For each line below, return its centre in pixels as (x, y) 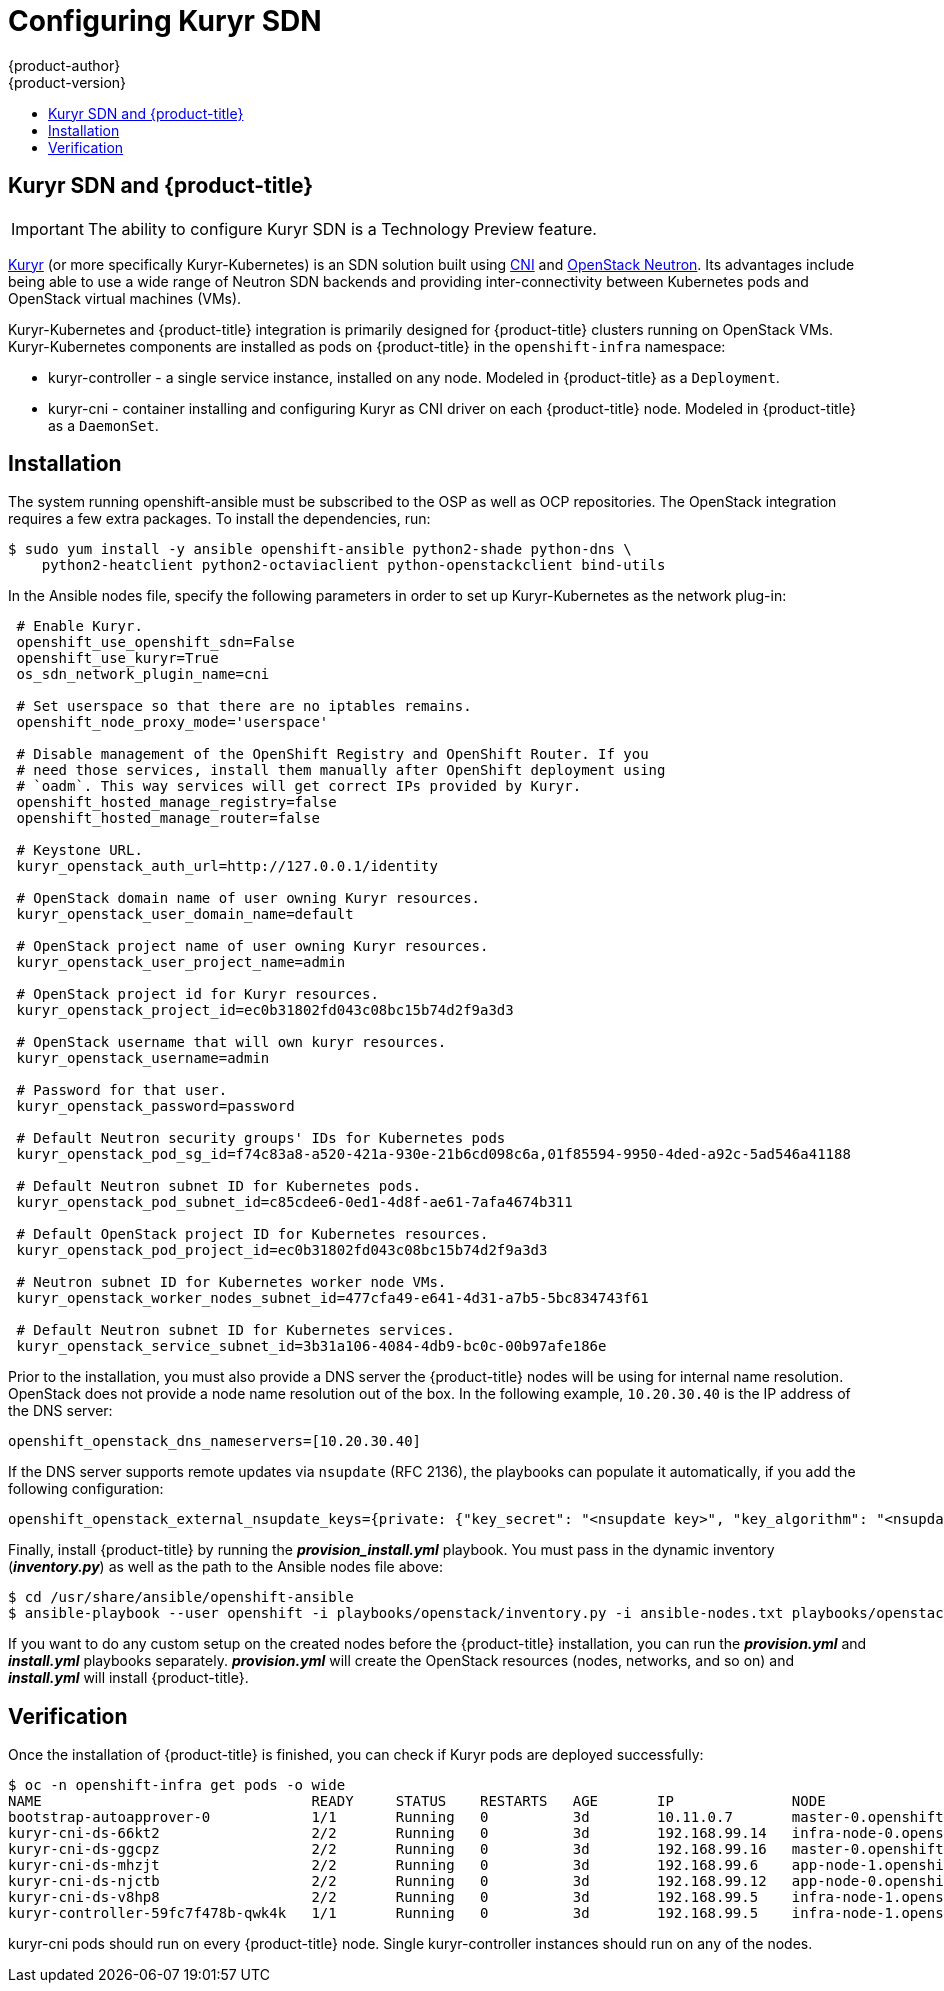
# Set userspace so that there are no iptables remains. (244, 706)
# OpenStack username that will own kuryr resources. (231, 1042)
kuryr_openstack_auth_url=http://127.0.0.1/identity (227, 866)
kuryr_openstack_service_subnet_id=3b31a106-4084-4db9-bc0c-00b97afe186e (311, 1346)
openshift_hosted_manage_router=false (168, 818)
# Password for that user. (122, 1090)
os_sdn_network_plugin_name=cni (143, 674)
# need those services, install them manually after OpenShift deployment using (341, 770)
